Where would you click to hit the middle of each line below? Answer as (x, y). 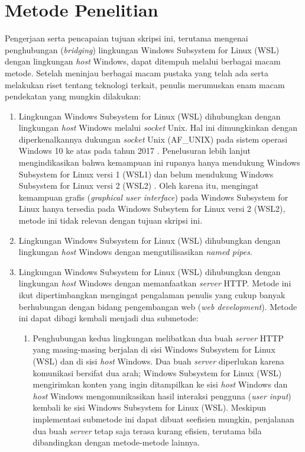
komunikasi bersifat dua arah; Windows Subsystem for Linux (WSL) (157, 372)
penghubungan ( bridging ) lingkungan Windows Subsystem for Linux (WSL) (142, 49)
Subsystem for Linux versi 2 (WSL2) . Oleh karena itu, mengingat (139, 185)
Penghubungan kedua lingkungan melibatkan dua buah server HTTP (158, 338)
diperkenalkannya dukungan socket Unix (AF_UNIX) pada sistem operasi (153, 139)
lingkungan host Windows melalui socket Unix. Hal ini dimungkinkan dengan (158, 127)
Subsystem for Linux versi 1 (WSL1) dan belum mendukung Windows (146, 174)
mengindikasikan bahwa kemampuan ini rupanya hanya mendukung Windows (159, 162)
